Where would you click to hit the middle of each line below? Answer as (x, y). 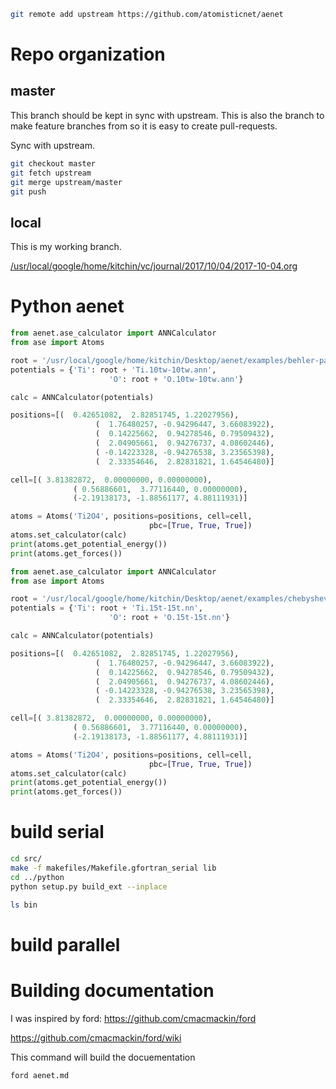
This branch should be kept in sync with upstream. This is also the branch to (167, 115)
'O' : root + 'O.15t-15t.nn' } (169, 618)
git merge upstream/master (66, 182)
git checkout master (53, 163)
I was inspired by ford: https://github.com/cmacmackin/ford (133, 1018)
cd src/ (26, 859)
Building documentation (112, 990)
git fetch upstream (51, 173)
